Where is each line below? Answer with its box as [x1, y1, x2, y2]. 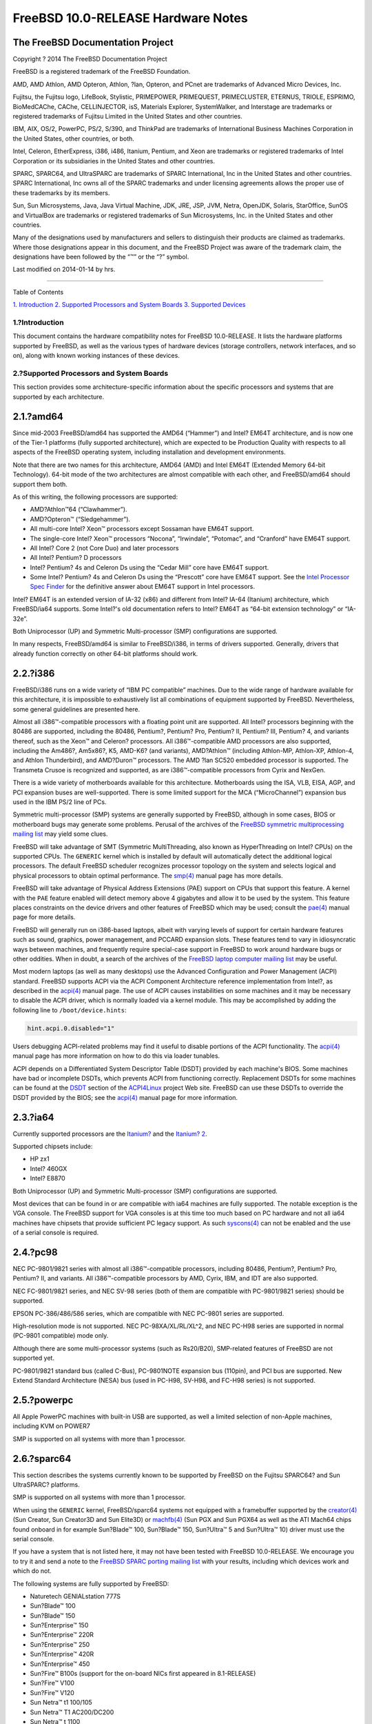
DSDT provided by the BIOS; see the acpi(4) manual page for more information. [12, 1093, 238, 1101]
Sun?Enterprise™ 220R [30, 1631, 94, 1639]
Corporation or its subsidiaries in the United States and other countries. [12, 157, 216, 165]
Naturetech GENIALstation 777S [30, 1592, 121, 1600]
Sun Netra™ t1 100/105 [30, 1698, 92, 1707]
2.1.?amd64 [12, 410, 63, 422]
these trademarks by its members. [12, 188, 110, 197]
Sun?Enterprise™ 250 [30, 1640, 90, 1648]
